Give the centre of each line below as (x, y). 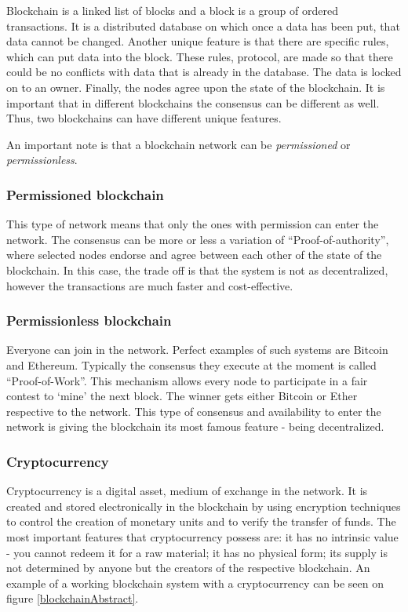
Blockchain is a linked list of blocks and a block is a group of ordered (172, 10)
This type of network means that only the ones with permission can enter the (193, 224)
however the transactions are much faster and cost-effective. (150, 285)
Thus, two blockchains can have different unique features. (144, 118)
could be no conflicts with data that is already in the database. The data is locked (204, 72)
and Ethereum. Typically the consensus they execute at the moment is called (191, 364)
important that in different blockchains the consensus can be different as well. (193, 102)
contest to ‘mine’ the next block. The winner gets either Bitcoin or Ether (182, 396)
